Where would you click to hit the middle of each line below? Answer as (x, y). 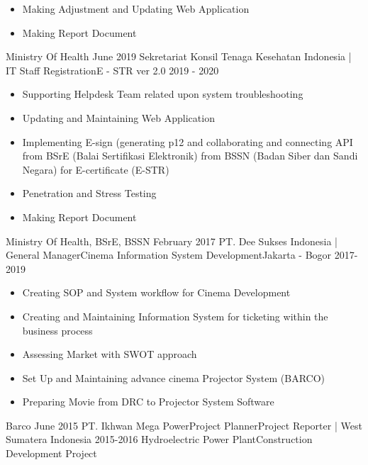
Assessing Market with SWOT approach (110, 354)
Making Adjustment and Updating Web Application (136, 9)
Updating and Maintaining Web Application (118, 117)
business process (57, 330)
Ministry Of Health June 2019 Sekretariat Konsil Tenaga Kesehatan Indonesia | (179, 56)
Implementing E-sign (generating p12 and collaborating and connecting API (188, 141)
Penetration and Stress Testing (89, 193)
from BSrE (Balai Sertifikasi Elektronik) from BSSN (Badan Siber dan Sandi (190, 156)
